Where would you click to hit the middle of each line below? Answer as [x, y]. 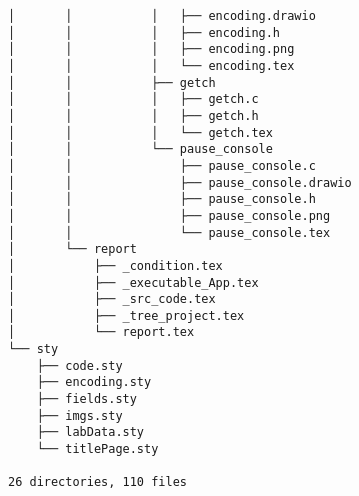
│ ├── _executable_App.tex [133, 282]
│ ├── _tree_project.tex [126, 315]
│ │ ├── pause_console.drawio [180, 182]
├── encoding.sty [94, 382]
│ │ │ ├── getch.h [133, 115]
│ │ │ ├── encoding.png [151, 49]
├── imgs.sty [79, 415]
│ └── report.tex [101, 332]
